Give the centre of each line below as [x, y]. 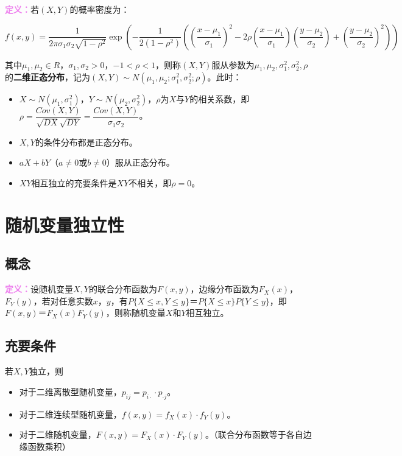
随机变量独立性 [65, 224]
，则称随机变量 [136, 313]
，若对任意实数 [63, 300]
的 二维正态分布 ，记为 [48, 77]
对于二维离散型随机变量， [70, 391]
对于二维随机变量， [58, 434]
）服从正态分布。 [140, 162]
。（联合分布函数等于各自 [254, 434]
